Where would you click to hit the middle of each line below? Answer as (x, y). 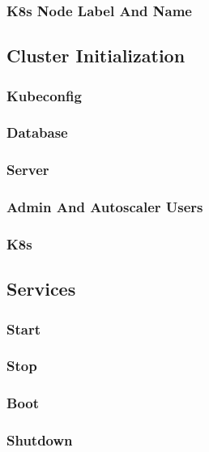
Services (41, 289)
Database (37, 132)
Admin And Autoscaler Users (105, 207)
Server (28, 170)
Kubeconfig (44, 95)
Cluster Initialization (96, 55)
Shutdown (40, 440)
